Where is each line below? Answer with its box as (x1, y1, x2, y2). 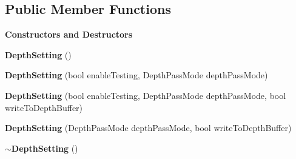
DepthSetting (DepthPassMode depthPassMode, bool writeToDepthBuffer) (5, 121, 292, 134)
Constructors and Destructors (5, 28, 133, 41)
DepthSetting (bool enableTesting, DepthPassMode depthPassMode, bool (5, 89, 286, 101)
